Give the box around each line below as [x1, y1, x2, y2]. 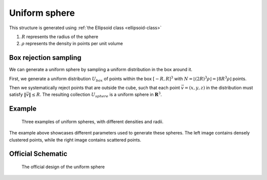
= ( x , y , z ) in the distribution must [184, 85, 253, 91]
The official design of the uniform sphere [21, 164, 105, 170]
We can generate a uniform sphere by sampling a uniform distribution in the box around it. [9, 67, 193, 73]
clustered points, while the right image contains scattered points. [9, 136, 141, 143]
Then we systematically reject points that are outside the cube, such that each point [9, 85, 180, 91]
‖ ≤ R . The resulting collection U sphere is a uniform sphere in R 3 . [29, 91, 162, 99]
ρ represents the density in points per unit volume [21, 41, 123, 46]
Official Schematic [9, 150, 68, 158]
